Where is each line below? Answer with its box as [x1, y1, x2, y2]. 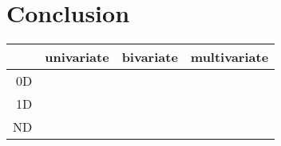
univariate [45, 48, 109, 67]
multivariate [190, 48, 269, 67]
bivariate [121, 48, 178, 67]
